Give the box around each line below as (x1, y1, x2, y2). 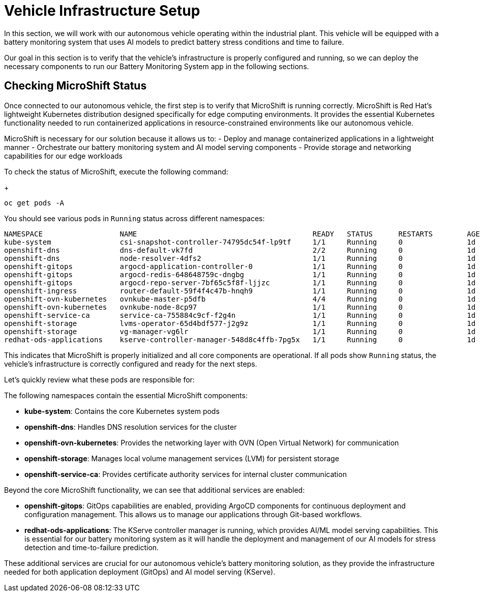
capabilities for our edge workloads (4, 151, 123, 160)
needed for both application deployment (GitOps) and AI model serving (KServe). (4, 567, 276, 576)
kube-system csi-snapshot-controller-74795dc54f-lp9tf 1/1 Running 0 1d (4, 237, 476, 246)
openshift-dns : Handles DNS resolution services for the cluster (24, 422, 237, 431)
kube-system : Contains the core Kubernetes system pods (24, 406, 220, 415)
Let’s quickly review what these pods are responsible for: (4, 375, 195, 384)
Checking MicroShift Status (4, 79, 147, 93)
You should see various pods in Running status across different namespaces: (4, 214, 265, 223)
